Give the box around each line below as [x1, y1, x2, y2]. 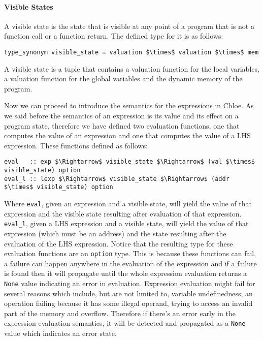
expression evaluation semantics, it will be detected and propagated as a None [4, 318, 246, 328]
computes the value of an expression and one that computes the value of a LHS [4, 130, 251, 141]
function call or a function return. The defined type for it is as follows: [4, 30, 223, 41]
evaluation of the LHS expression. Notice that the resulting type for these [4, 238, 233, 249]
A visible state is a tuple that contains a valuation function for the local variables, [4, 63, 259, 74]
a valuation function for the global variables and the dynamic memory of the [4, 73, 243, 84]
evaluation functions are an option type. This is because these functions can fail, [4, 248, 256, 259]
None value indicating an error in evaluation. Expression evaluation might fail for [4, 277, 255, 288]
